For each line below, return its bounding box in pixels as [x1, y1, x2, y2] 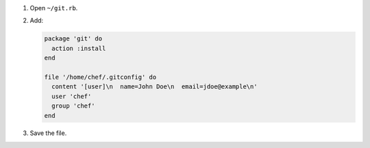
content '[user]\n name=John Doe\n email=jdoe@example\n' [51, 83, 258, 90]
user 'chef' [51, 92, 92, 100]
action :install [51, 45, 106, 52]
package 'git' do [44, 35, 103, 42]
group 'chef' [51, 102, 95, 110]
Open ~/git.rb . [29, 4, 78, 12]
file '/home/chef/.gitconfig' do [44, 73, 157, 81]
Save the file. [29, 129, 67, 137]
